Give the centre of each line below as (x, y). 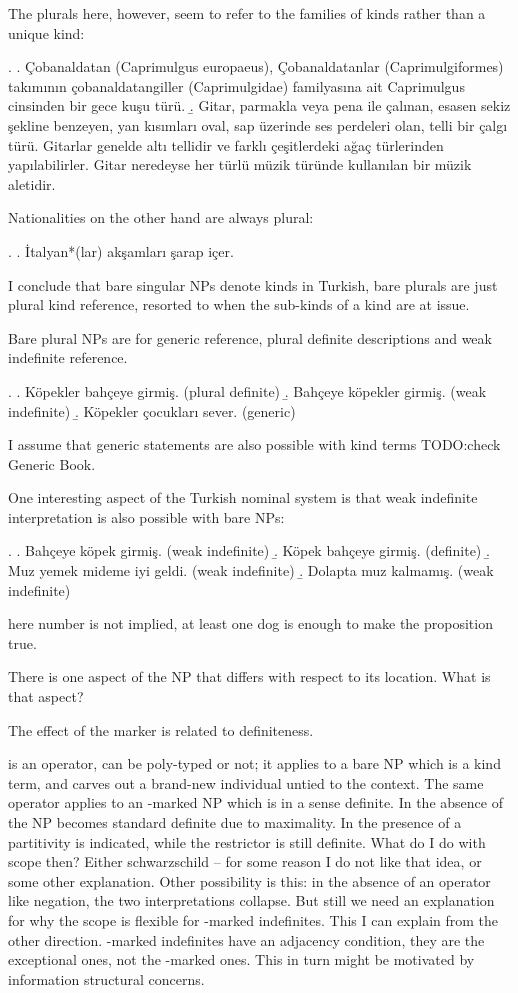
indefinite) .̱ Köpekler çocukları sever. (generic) (152, 410)
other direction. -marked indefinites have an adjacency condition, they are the (246, 939)
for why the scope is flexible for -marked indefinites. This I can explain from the (253, 919)
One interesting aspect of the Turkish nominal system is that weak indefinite (243, 497)
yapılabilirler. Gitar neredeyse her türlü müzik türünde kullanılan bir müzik (240, 164)
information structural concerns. (106, 978)
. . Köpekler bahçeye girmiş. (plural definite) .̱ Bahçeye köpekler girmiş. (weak (247, 390)
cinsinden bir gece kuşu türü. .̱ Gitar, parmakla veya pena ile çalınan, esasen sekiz (259, 105)
